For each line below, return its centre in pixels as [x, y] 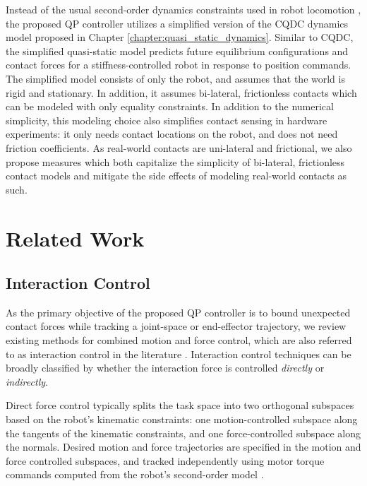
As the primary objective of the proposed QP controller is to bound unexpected [178, 312]
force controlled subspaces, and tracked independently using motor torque [165, 460]
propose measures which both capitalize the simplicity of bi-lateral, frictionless [175, 161]
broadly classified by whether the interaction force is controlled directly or [165, 368]
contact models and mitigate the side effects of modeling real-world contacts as [176, 176]
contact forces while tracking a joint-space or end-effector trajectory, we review [176, 326]
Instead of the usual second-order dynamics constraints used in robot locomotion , [183, 9]
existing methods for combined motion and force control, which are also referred [179, 340]
